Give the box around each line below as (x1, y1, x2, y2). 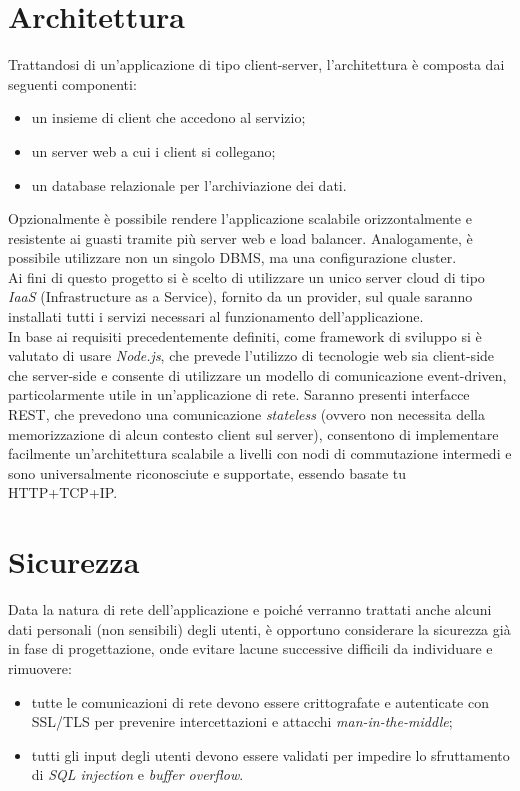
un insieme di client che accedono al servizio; (31, 107, 306, 128)
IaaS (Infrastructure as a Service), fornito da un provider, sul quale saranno (8, 286, 473, 307)
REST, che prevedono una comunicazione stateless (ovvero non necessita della (8, 404, 485, 425)
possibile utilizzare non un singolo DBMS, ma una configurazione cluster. (8, 247, 457, 268)
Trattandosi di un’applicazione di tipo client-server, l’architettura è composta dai (8, 54, 505, 75)
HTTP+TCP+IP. (8, 482, 118, 503)
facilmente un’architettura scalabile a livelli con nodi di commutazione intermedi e (8, 443, 512, 464)
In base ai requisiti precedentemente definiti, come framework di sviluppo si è (8, 325, 482, 346)
